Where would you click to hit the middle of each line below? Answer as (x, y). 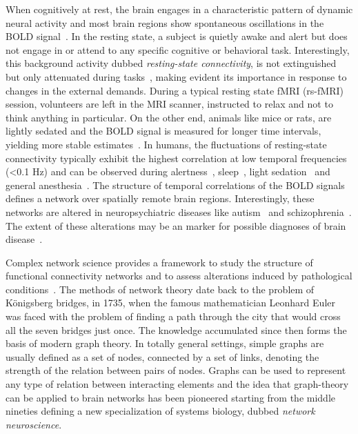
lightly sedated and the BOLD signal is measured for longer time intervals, (163, 131)
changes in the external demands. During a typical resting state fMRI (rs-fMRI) (175, 90)
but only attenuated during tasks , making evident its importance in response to (176, 76)
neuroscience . (34, 424)
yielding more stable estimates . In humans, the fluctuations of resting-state (166, 144)
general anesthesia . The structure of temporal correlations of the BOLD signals (175, 185)
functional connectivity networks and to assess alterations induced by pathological (179, 276)
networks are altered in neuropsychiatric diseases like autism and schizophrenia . (179, 211)
